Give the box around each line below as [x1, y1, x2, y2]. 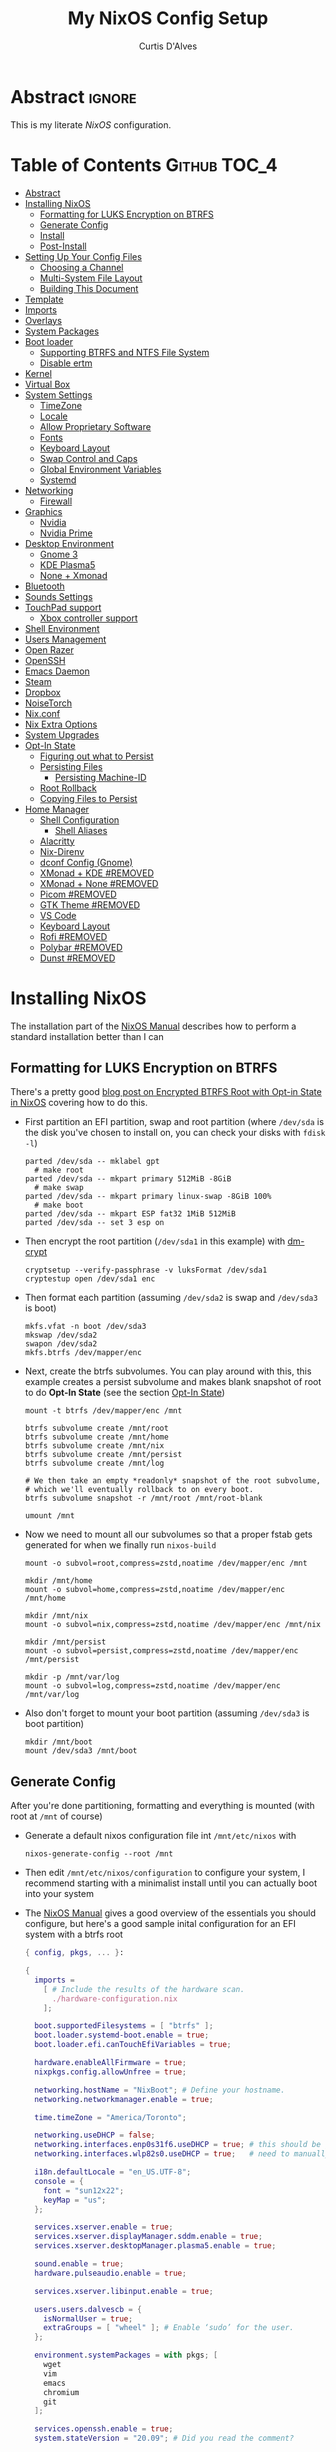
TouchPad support [24, 601, 102, 613]
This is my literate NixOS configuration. [10, 118, 172, 131]
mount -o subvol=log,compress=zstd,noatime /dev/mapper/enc [24, 1681, 281, 1691]
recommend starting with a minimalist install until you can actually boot [24, 1877, 318, 1889]
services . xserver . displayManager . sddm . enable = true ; [34, 2232, 263, 2242]
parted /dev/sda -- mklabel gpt [24, 1157, 160, 1167]
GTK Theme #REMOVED [39, 898, 141, 911]
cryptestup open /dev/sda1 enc [24, 1274, 156, 1284]
